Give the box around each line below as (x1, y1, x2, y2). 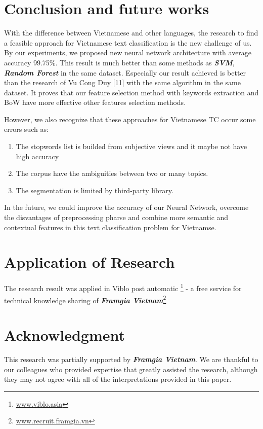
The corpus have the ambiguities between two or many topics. (16, 168, 208, 178)
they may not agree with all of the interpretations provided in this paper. (4, 374, 232, 384)
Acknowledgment (4, 325, 125, 345)
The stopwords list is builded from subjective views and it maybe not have (16, 141, 247, 152)
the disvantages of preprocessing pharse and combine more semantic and (4, 212, 229, 223)
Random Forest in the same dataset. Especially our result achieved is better (4, 67, 246, 78)
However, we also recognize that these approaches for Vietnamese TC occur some (4, 114, 256, 124)
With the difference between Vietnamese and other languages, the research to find (4, 27, 258, 38)
